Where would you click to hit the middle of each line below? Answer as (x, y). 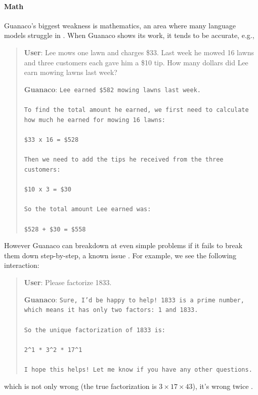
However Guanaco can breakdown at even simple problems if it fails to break (123, 245)
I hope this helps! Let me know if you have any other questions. (138, 370)
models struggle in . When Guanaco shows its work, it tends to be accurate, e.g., (129, 35)
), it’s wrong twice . (223, 386)
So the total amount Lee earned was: (88, 209)
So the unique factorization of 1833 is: (95, 330)
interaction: (22, 265)
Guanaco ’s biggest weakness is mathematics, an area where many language (120, 25)
